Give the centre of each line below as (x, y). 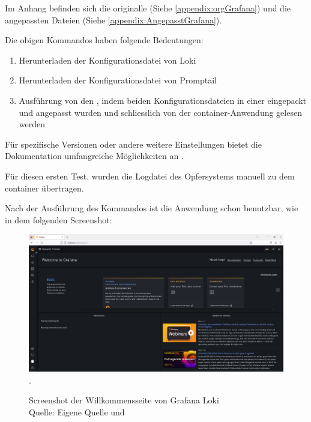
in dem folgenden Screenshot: (59, 219)
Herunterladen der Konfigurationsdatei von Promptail (118, 80)
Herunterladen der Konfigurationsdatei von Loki (107, 60)
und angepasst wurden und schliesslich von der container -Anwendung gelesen (160, 112)
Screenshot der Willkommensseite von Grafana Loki (124, 400)
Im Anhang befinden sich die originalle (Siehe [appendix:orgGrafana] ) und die (148, 8)
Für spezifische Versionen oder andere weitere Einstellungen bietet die (133, 144)
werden (32, 124)
